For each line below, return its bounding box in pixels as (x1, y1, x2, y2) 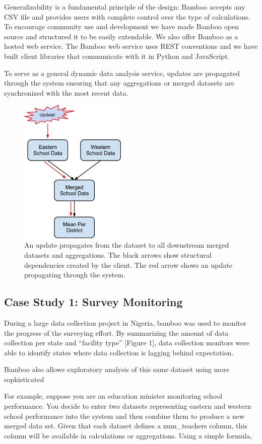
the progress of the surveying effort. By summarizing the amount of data (4, 327, 229, 338)
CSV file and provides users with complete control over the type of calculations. (4, 11, 250, 22)
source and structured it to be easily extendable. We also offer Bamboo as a (4, 31, 238, 41)
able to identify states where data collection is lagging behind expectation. (4, 347, 234, 357)
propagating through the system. (24, 269, 125, 280)
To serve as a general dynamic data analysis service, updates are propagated (4, 67, 240, 78)
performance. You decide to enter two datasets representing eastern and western (4, 401, 251, 411)
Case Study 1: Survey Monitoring (4, 294, 183, 310)
